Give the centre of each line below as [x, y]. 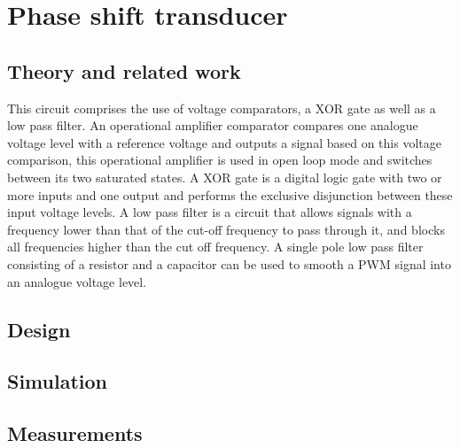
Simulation [58, 381]
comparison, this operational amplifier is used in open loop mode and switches [220, 160]
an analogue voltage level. [77, 281]
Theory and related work [124, 70]
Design [39, 329]
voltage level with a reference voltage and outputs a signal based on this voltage [224, 142]
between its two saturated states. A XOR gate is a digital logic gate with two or [225, 177]
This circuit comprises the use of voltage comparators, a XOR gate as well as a [222, 108]
